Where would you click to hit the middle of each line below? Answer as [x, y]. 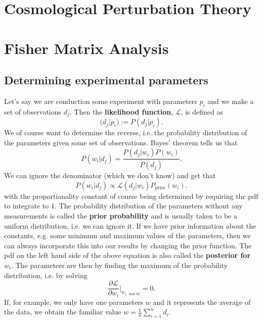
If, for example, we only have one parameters [74, 302]
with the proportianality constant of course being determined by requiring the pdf [131, 196]
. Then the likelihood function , [121, 111]
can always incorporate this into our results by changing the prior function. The [128, 245]
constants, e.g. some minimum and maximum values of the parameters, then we [127, 235]
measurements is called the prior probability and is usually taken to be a [121, 216]
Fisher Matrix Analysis [86, 48]
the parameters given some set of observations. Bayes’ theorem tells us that [121, 142]
